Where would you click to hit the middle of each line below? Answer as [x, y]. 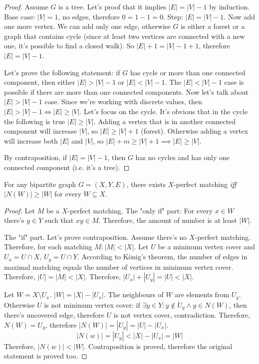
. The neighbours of [133, 294]
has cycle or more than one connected [188, 72]
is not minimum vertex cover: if [92, 304]
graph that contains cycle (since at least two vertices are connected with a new [125, 36]
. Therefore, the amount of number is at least [168, 220]
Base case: [20, 16]
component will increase [41, 131]
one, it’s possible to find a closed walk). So [69, 46]
